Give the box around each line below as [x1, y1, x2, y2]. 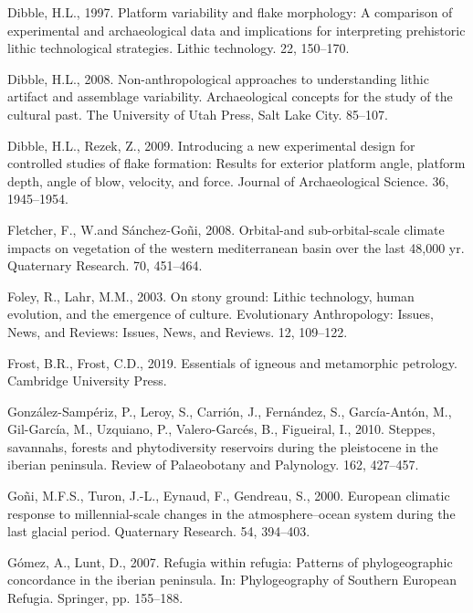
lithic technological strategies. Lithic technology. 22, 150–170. [7, 38, 350, 58]
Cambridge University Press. [7, 371, 167, 390]
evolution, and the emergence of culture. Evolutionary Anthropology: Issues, [7, 304, 434, 323]
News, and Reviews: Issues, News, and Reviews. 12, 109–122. [7, 322, 348, 341]
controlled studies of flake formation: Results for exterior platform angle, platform [7, 153, 466, 173]
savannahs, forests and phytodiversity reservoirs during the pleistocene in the [7, 437, 438, 456]
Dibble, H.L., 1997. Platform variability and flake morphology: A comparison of [7, 3, 453, 21]
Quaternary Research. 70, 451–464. [7, 256, 203, 275]
